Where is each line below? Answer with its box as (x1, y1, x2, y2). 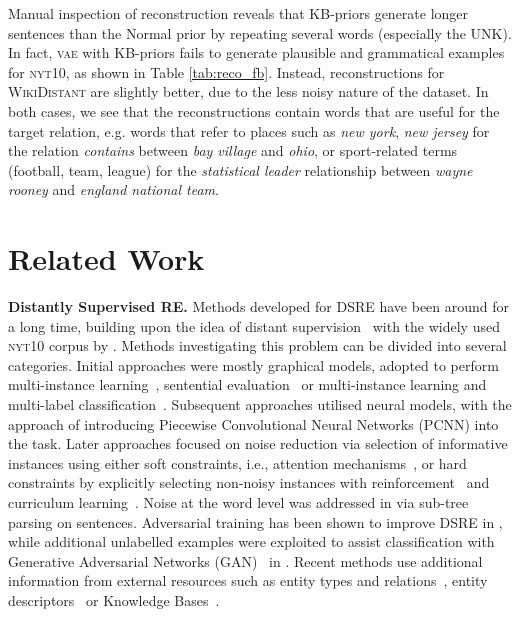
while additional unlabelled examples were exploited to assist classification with (8, 531, 495, 552)
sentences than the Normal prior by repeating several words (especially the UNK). (8, 22, 512, 43)
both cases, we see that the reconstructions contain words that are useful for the (8, 100, 500, 121)
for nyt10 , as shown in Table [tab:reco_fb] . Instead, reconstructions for (8, 61, 445, 82)
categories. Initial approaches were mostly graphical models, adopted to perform (8, 354, 499, 375)
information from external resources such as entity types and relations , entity (8, 570, 488, 591)
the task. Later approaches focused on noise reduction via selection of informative (8, 433, 508, 454)
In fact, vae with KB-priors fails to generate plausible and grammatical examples (8, 42, 505, 63)
